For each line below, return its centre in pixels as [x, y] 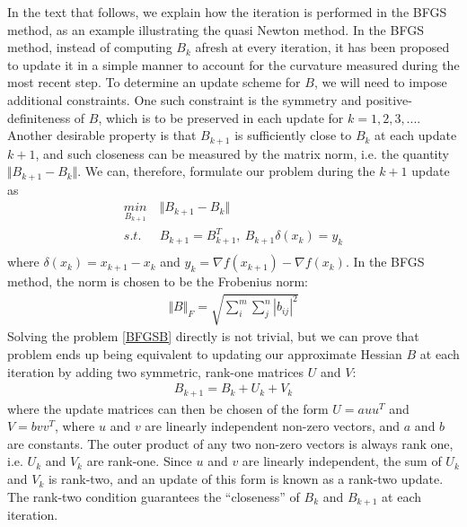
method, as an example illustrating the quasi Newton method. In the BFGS [216, 29]
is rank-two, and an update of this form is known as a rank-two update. [246, 479]
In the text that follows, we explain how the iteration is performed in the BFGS [227, 12]
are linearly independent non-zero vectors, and [273, 426]
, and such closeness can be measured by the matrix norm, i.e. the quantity [242, 153]
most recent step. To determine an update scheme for [154, 82]
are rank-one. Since [139, 461]
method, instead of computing [90, 47]
